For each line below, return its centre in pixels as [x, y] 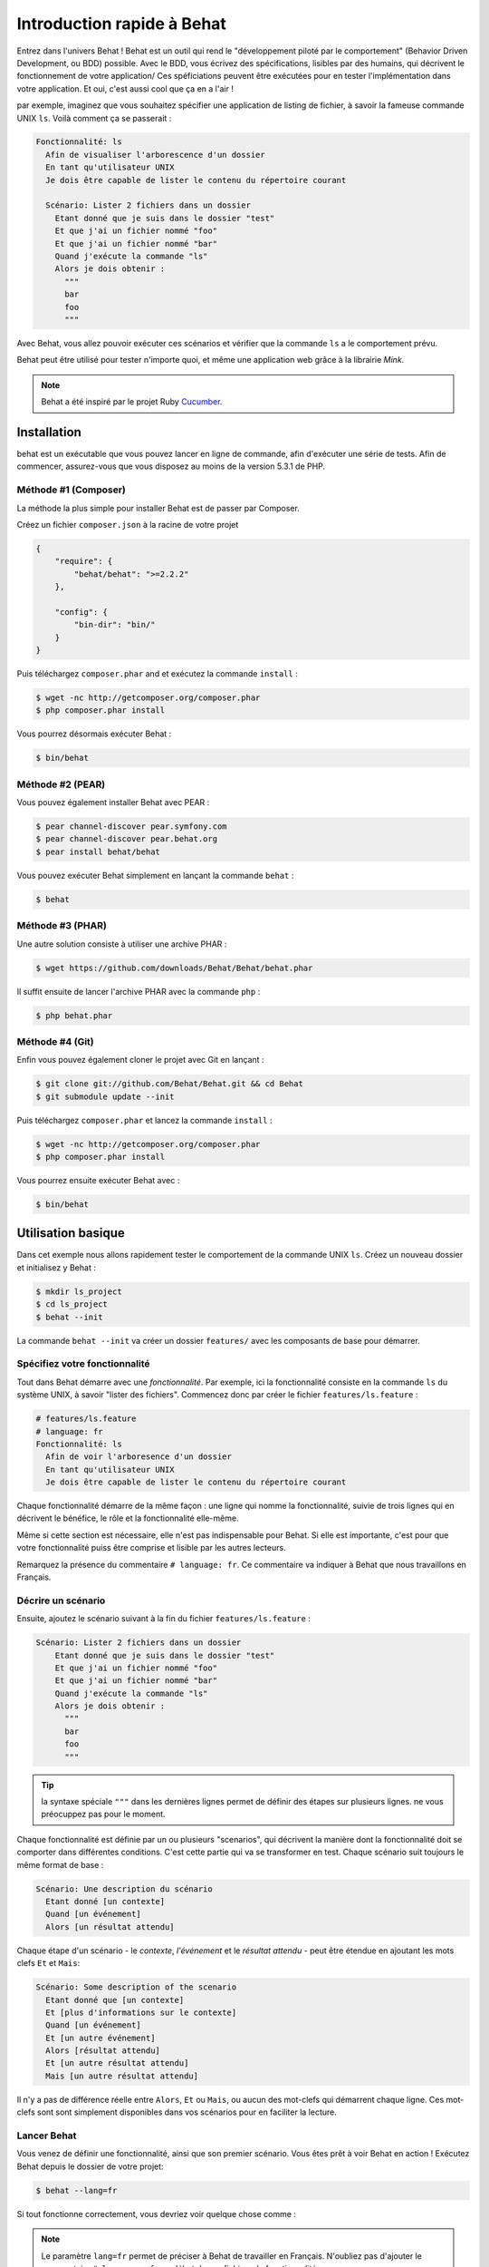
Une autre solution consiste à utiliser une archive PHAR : [122, 944]
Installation [49, 432]
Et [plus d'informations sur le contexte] [141, 2012]
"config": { [81, 612]
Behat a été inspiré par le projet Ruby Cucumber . [132, 402]
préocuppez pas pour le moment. [104, 1815]
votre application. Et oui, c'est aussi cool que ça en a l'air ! [125, 88]
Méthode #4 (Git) [55, 1041]
